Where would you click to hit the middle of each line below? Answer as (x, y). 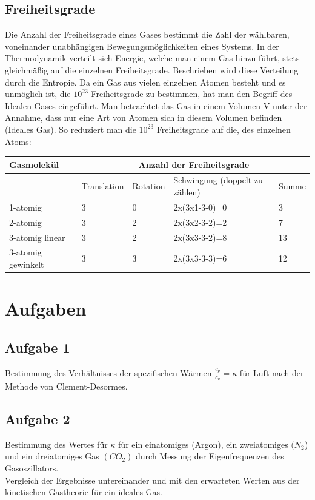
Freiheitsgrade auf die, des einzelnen (224, 129)
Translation (103, 186)
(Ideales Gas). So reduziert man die (71, 129)
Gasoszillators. (32, 468)
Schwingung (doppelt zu (218, 180)
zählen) (187, 192)
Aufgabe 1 (38, 347)
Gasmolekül (34, 164)
